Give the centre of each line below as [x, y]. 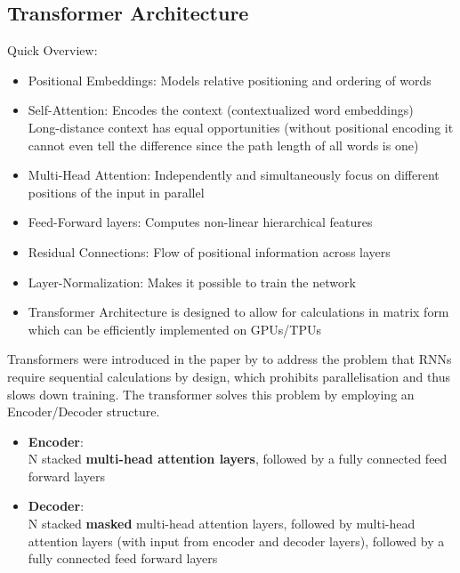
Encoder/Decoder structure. [84, 412]
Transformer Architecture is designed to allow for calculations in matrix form [238, 312]
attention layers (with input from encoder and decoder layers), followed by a [236, 541]
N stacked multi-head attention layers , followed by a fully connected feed [238, 459]
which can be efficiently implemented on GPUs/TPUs [175, 329]
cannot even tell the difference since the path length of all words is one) [223, 145]
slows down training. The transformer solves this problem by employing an [211, 394]
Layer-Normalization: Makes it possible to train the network [192, 282]
